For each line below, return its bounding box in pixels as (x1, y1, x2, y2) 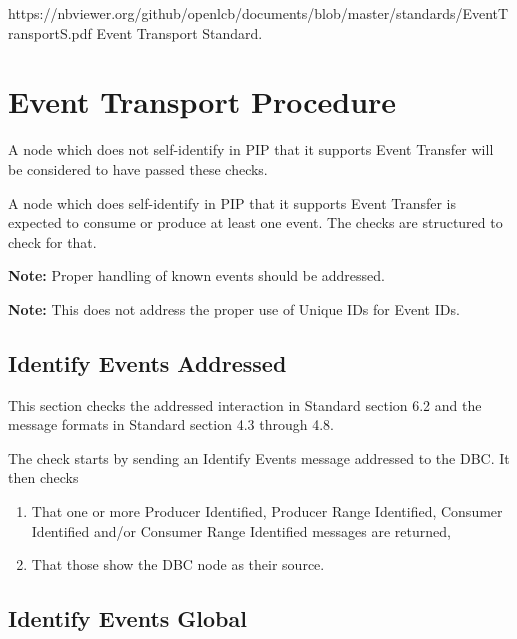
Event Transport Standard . (96, 22, 263, 43)
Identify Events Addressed (8, 347, 287, 378)
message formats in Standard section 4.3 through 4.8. (8, 414, 334, 435)
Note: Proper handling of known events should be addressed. (8, 265, 385, 286)
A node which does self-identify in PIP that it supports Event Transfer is (8, 192, 457, 213)
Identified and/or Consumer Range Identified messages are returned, (31, 520, 451, 541)
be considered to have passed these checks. (8, 158, 268, 179)
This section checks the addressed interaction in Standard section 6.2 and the (8, 394, 482, 415)
